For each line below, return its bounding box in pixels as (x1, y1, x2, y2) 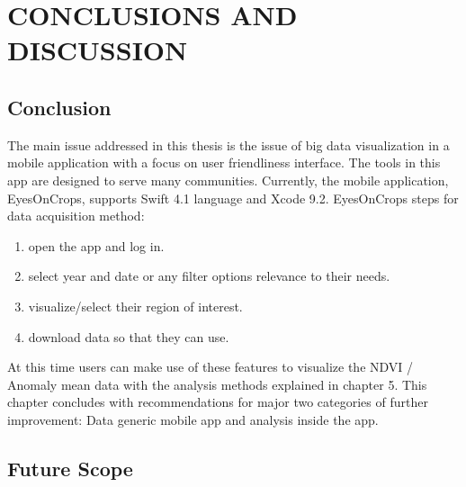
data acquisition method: (7, 206, 145, 225)
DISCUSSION (7, 32, 188, 68)
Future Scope (7, 454, 133, 482)
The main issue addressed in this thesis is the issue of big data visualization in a (7, 135, 450, 154)
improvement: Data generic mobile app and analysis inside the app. (7, 410, 379, 428)
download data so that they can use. (28, 327, 229, 346)
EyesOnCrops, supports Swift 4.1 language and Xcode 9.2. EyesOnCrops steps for (7, 188, 459, 207)
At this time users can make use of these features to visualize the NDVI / (7, 357, 414, 376)
